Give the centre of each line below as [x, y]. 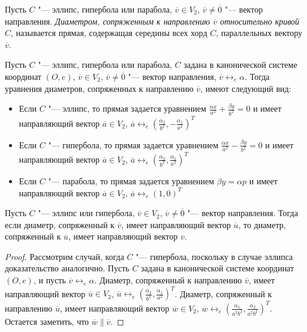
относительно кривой [260, 21]
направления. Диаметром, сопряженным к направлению [108, 21]
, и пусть [49, 280]
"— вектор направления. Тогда [243, 213]
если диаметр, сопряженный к [60, 224]
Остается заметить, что [47, 321]
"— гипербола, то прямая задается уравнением [133, 144]
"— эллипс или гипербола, [86, 213]
